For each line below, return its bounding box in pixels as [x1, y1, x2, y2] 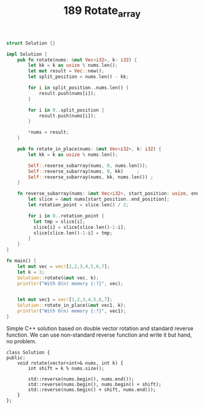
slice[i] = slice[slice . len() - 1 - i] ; [33, 224, 126, 230]
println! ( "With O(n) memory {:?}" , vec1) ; [17, 308, 126, 314]
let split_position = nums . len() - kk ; [28, 74, 129, 80]
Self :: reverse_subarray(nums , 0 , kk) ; [28, 168, 140, 174]
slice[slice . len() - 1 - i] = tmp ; [33, 229, 113, 236]
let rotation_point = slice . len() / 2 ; [28, 202, 129, 208]
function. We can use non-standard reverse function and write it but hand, [6, 331, 192, 338]
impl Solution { [6, 51, 47, 57]
